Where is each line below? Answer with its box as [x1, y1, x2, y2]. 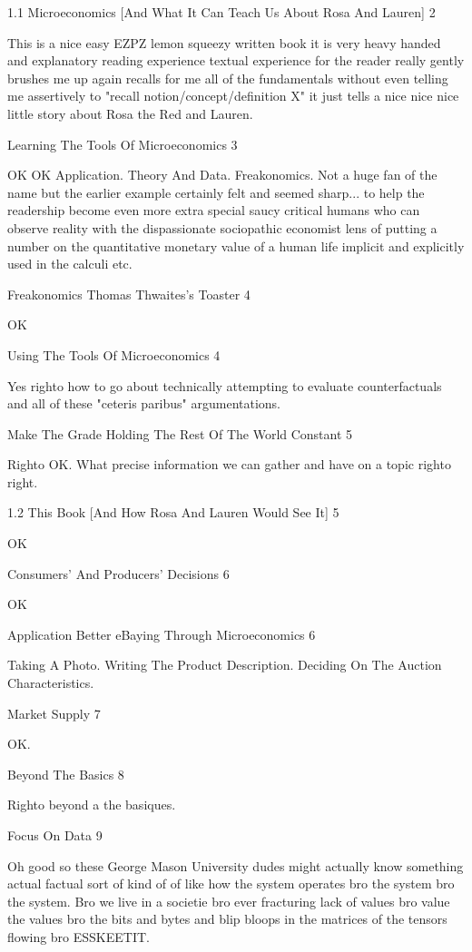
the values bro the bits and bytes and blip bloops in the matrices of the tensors [7, 909, 447, 928]
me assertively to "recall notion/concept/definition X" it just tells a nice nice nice [7, 86, 459, 105]
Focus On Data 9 [7, 826, 103, 844]
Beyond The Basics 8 [7, 764, 124, 783]
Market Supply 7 [7, 703, 101, 722]
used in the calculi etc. [7, 254, 133, 273]
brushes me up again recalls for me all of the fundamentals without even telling [7, 68, 448, 87]
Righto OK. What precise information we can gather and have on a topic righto [7, 455, 451, 474]
